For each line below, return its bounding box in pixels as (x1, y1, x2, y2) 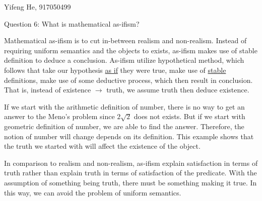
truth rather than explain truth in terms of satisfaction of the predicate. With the (4, 167, 257, 178)
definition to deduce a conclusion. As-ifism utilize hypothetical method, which (4, 55, 244, 65)
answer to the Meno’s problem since (4, 111, 115, 122)
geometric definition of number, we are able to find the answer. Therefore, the (4, 121, 244, 131)
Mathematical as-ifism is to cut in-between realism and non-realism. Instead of (4, 35, 247, 46)
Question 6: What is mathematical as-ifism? (4, 18, 140, 29)
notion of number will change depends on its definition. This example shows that (4, 131, 254, 141)
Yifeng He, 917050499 (4, 2, 71, 12)
